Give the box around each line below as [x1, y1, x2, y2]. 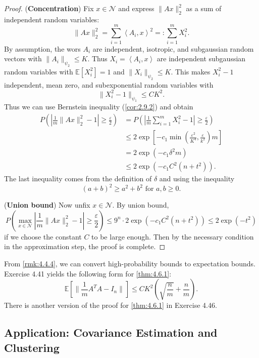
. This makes [171, 66, 211, 76]
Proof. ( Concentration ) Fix [4, 3, 94, 13]
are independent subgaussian [157, 53, 246, 64]
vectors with [4, 53, 42, 64]
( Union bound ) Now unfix [4, 200, 90, 210]
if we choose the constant [4, 231, 82, 242]
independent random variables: [4, 14, 99, 24]
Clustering [4, 339, 60, 355]
